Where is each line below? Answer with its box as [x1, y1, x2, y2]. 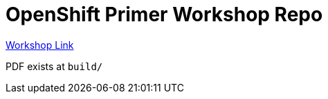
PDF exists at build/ [6, 60, 103, 72]
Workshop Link [6, 38, 74, 51]
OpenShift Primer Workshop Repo [6, 3, 323, 26]
